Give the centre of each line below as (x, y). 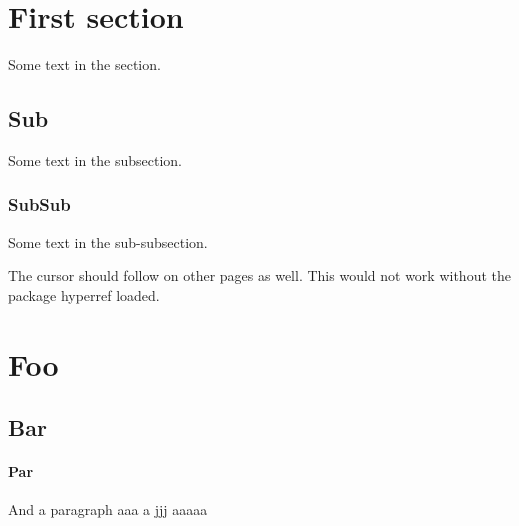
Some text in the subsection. (95, 159)
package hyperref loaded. (84, 294)
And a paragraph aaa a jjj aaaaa (108, 509)
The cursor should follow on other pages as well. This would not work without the (259, 275)
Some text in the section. (84, 64)
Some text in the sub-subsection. (108, 241)
